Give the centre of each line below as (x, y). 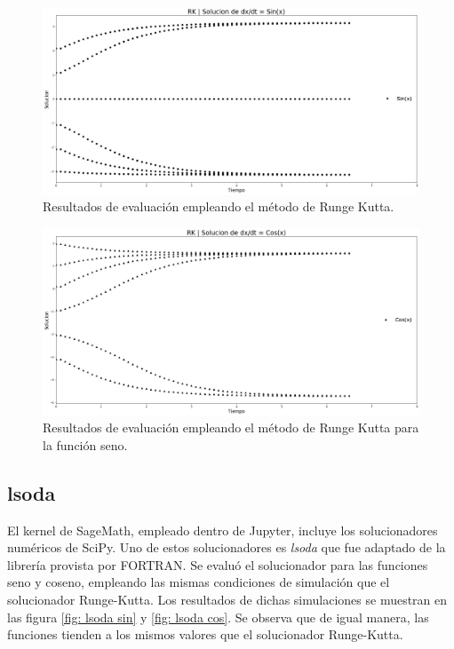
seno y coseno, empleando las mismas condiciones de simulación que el (199, 582)
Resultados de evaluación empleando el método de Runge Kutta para (231, 427)
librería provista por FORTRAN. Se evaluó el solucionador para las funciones (218, 564)
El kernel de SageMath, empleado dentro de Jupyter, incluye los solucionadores (223, 530)
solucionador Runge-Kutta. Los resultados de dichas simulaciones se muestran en (227, 600)
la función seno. (85, 444)
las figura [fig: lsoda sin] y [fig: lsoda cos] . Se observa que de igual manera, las (218, 617)
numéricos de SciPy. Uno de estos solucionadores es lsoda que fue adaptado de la (227, 547)
